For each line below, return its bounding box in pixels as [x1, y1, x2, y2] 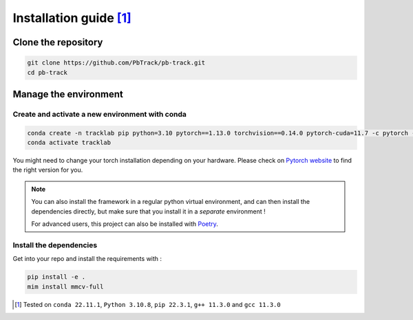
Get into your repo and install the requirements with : [12, 255, 162, 263]
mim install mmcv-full [27, 282, 104, 290]
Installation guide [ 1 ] [12, 10, 132, 25]
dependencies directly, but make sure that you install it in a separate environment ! [31, 207, 266, 216]
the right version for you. [12, 165, 83, 174]
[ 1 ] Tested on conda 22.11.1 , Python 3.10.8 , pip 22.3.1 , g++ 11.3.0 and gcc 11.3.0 [14, 300, 282, 308]
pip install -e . [27, 273, 86, 281]
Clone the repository [12, 36, 103, 48]
